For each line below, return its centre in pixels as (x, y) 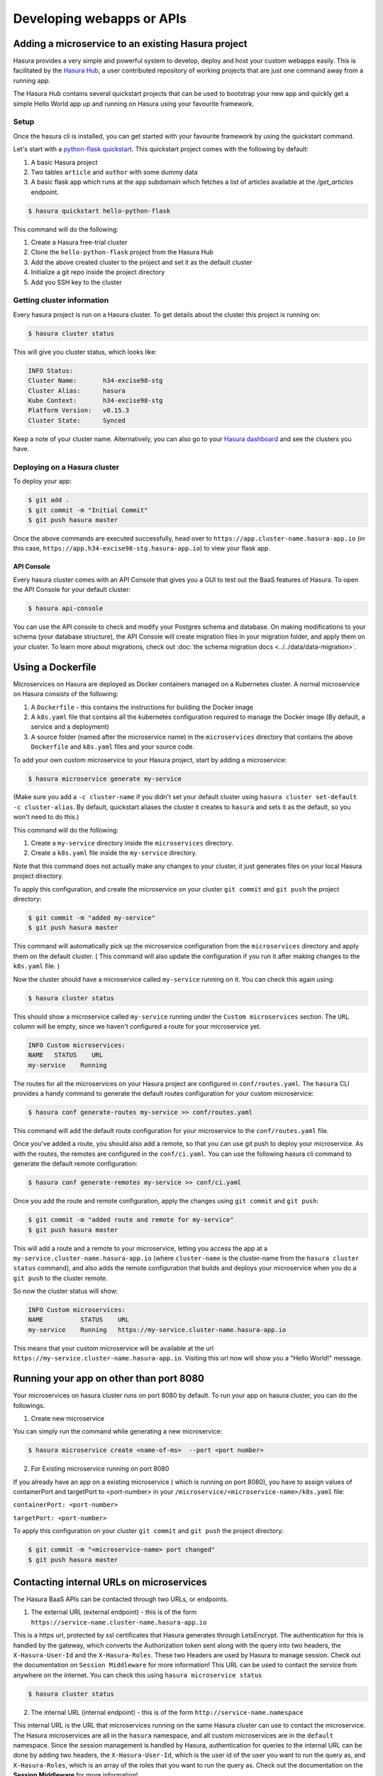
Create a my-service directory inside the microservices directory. (132, 843)
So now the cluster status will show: (66, 1291)
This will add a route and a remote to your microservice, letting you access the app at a (140, 1248)
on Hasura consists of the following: (66, 694)
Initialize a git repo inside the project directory (98, 272)
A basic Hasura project (65, 162)
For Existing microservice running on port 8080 (100, 1469)
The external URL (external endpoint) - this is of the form (114, 1612)
